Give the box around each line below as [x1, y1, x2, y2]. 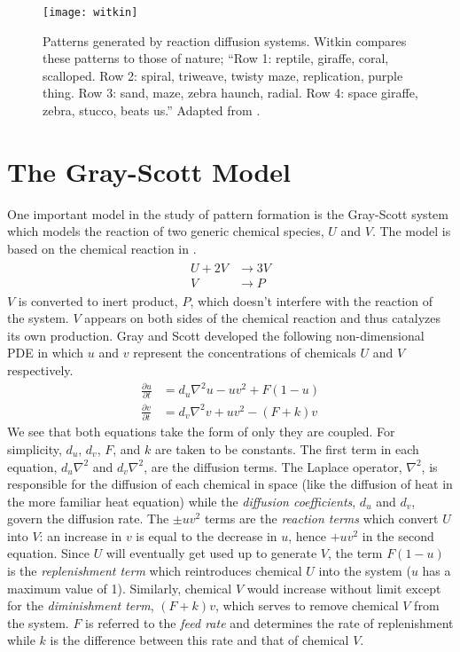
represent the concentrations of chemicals [133, 343, 356, 362]
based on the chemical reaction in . [7, 239, 197, 257]
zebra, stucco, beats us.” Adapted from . [43, 101, 261, 120]
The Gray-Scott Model [7, 153, 292, 189]
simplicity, [7, 439, 62, 458]
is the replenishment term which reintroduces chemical [7, 562, 302, 580]
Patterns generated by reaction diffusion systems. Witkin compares [43, 31, 407, 50]
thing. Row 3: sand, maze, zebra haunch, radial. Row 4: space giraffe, [43, 83, 418, 102]
